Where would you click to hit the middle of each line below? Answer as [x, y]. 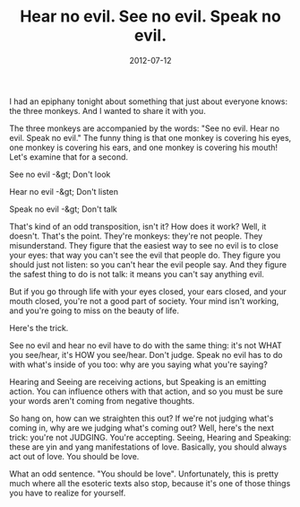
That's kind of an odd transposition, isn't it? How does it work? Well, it [138, 226]
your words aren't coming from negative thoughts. [102, 400]
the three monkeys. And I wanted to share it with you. [107, 110]
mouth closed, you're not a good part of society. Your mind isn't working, [144, 301]
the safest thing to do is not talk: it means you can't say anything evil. [137, 274]
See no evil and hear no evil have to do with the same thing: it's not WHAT [146, 345]
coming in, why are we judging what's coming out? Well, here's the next [142, 427]
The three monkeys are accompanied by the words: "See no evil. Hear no [145, 128]
